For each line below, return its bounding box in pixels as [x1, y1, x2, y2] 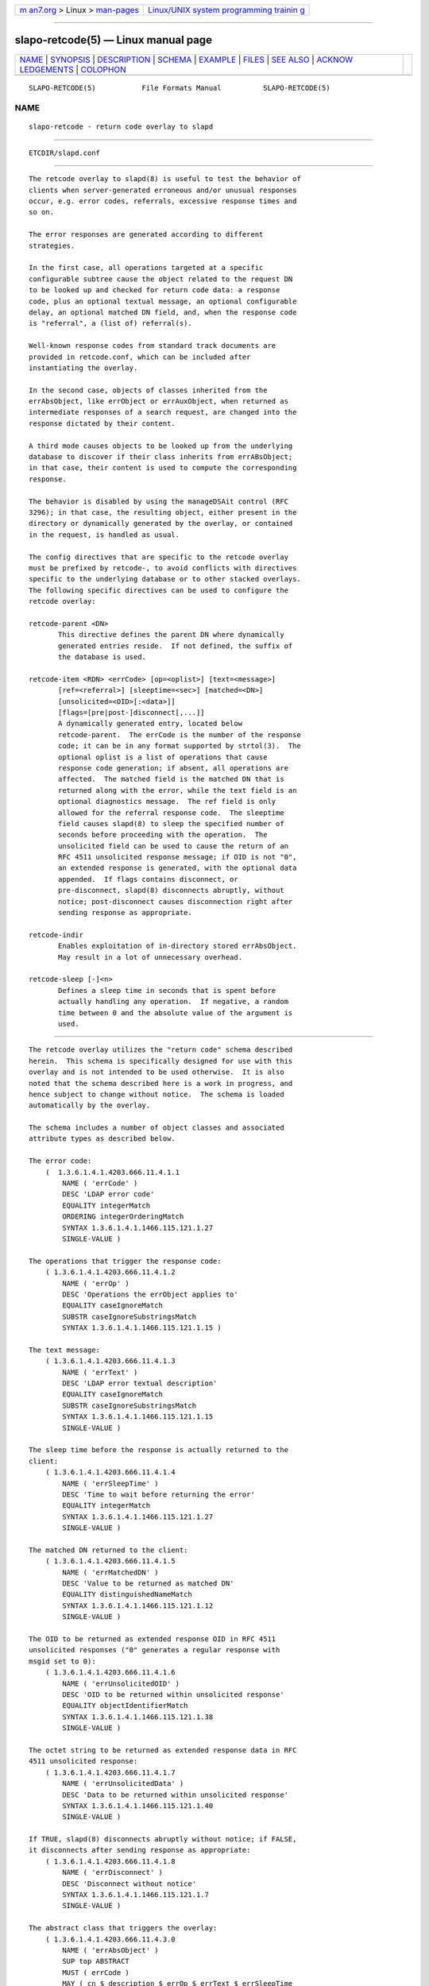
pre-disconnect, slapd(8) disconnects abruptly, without [58, 886, 285, 895]
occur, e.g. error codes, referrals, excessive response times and [29, 197, 297, 206]
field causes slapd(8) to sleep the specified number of [58, 819, 285, 828]
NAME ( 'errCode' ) [62, 1179, 138, 1188]
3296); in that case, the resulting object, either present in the [29, 508, 297, 516]
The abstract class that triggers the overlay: [29, 1923, 218, 1933]
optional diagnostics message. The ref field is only [58, 797, 276, 806]
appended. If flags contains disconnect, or [58, 875, 238, 883]
